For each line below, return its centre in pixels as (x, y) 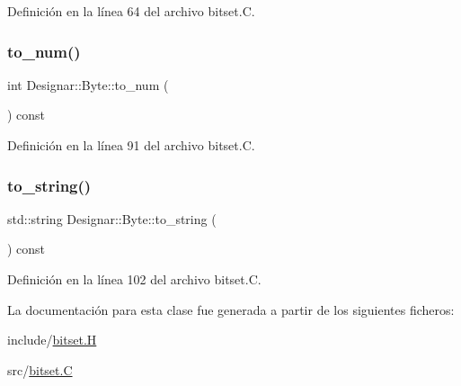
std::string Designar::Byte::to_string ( (112, 218)
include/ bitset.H (52, 340)
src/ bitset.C (40, 369)
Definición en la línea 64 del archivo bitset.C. (131, 11)
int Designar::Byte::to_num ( (88, 84)
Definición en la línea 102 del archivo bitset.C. (134, 279)
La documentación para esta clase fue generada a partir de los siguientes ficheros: (231, 309)
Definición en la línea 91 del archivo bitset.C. (131, 145)
